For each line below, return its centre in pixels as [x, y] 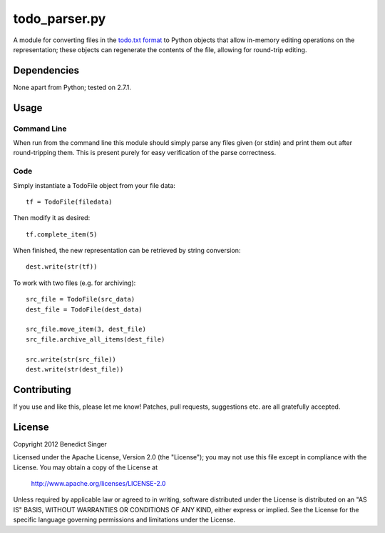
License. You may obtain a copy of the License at [86, 467]
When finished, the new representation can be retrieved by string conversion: [127, 251]
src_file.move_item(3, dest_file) [86, 329]
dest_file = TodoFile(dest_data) [84, 309]
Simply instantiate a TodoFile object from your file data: [94, 185]
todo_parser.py [60, 19]
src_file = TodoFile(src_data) [81, 299]
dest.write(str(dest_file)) [75, 369]
